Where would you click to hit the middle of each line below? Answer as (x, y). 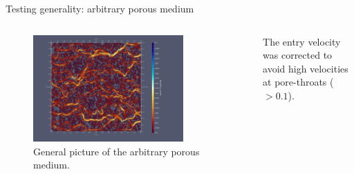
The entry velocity (302, 41)
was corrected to (298, 55)
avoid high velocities (306, 68)
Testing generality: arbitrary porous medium (100, 8)
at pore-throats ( (298, 82)
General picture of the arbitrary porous (117, 151)
